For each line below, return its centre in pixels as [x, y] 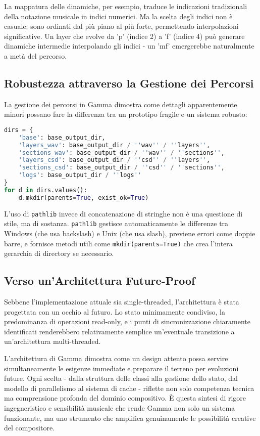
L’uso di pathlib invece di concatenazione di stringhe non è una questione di [123, 213]
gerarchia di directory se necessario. [59, 253]
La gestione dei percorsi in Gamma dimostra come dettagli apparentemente [121, 104]
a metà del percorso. [36, 55]
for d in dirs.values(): [46, 190]
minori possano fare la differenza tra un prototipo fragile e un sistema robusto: [126, 114]
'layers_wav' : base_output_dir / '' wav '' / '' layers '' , [114, 145]
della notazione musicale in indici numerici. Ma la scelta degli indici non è [118, 16]
